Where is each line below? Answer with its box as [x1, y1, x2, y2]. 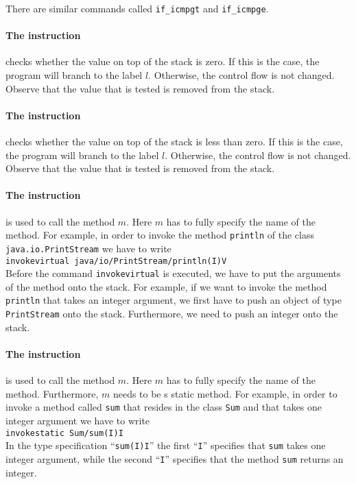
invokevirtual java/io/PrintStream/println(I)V [5, 256, 227, 266]
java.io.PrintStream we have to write [5, 241, 171, 255]
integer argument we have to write [5, 413, 150, 427]
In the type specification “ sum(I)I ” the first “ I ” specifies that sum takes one [5, 438, 326, 452]
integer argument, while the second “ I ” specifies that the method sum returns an [5, 451, 344, 465]
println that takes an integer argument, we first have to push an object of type [5, 293, 342, 307]
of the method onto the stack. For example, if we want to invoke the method [5, 279, 327, 293]
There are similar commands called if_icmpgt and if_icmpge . [5, 1, 269, 15]
